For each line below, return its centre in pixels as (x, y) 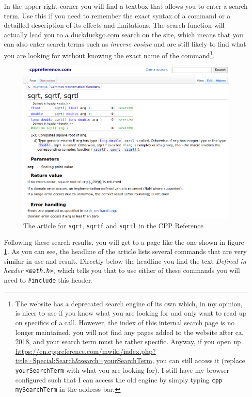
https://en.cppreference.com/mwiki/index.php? (86, 351)
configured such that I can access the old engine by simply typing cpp (119, 379)
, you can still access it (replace (199, 360)
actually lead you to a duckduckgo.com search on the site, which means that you (124, 34)
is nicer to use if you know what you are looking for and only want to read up (131, 313)
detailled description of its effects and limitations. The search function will (114, 25)
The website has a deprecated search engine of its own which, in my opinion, (129, 303)
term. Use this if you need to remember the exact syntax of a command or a (117, 15)
